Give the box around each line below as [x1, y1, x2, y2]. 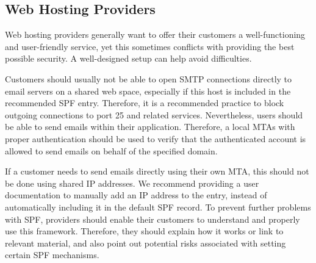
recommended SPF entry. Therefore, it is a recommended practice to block [5, 96, 284, 109]
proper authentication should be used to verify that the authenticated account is [5, 132, 306, 145]
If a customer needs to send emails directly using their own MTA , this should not [5, 165, 309, 178]
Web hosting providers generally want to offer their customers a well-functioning [5, 28, 306, 41]
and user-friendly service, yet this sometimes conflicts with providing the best [5, 40, 295, 52]
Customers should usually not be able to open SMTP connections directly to [5, 72, 292, 85]
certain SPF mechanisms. [5, 248, 99, 261]
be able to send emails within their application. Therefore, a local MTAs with [5, 120, 295, 133]
